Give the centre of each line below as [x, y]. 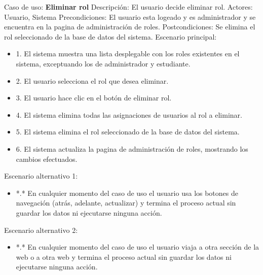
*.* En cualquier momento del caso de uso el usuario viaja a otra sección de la [138, 247]
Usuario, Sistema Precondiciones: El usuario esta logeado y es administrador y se [130, 16]
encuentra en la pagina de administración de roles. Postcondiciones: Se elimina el [130, 27]
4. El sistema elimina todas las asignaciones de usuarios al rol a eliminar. [129, 114]
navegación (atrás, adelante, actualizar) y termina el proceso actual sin [126, 203]
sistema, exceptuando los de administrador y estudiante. [103, 63]
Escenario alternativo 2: [41, 230]
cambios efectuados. [47, 159]
